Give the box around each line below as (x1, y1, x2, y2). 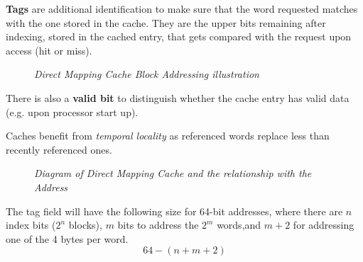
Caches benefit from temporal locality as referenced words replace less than (6, 128, 330, 143)
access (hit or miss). (6, 42, 92, 57)
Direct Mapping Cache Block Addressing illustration (34, 67, 259, 81)
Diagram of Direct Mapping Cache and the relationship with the (34, 166, 312, 181)
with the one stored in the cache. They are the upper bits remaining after (6, 15, 326, 30)
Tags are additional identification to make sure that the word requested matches (6, 1, 358, 16)
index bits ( (6, 217, 56, 232)
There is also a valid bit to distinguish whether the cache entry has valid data (6, 90, 350, 105)
